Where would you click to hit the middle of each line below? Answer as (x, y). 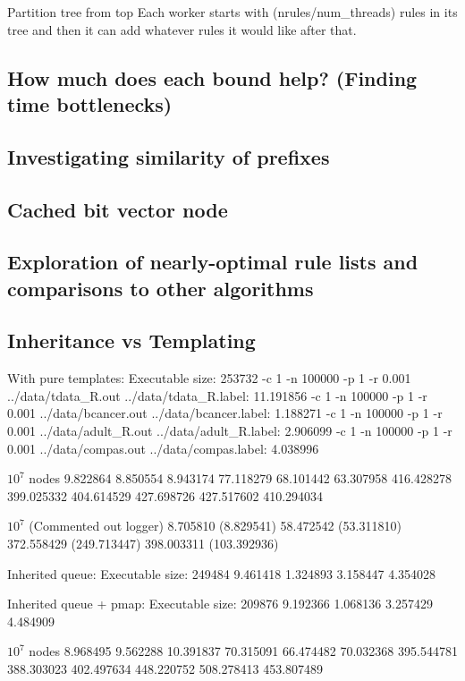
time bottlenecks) (90, 103)
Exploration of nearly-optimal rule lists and (213, 262)
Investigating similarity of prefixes (169, 156)
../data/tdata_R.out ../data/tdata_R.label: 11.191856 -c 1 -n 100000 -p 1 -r (217, 395)
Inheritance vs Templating (131, 340)
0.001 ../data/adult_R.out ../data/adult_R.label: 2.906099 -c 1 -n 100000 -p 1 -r (230, 431)
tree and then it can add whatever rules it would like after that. (182, 29)
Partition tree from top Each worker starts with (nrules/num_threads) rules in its (232, 12)
